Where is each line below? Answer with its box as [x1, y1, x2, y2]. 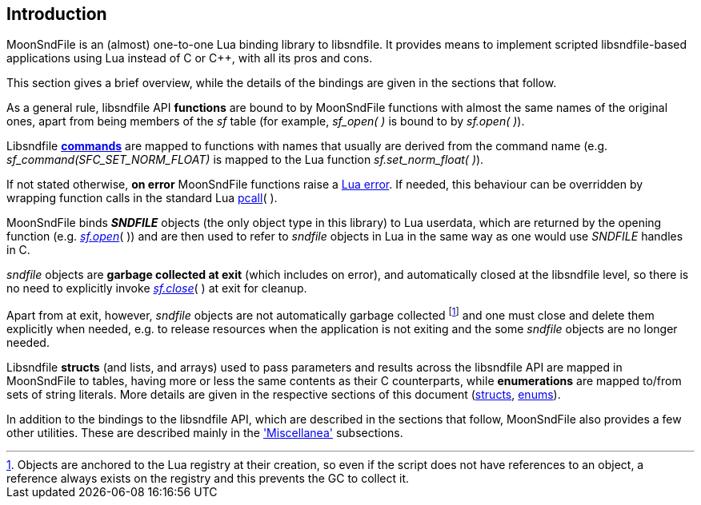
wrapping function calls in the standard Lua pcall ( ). [6, 191, 278, 205]
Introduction [6, 4, 107, 24]
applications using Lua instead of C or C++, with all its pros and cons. [6, 51, 373, 66]
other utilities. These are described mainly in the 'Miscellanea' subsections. [6, 426, 403, 440]
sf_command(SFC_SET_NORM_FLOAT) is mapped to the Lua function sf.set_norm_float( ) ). [6, 153, 484, 167]
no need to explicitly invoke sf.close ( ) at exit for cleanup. [6, 281, 307, 296]
